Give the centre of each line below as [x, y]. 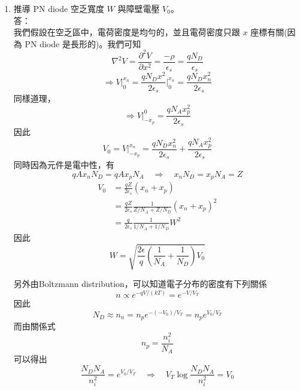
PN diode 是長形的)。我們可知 [83, 43]
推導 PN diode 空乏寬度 [59, 8]
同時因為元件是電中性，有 [64, 165]
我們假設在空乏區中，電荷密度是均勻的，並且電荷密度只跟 [127, 32]
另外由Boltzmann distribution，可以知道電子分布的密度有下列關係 [140, 284]
